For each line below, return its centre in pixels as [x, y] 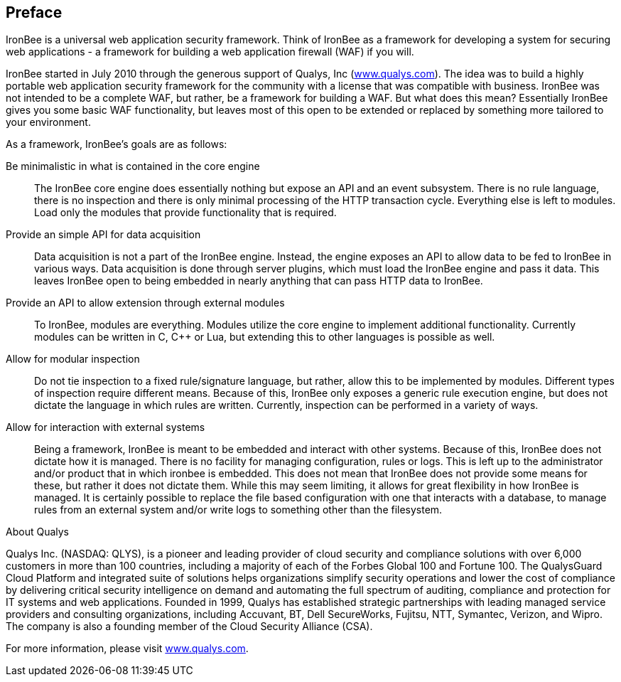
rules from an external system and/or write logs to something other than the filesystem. [238, 510]
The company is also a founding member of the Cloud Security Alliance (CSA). [189, 627]
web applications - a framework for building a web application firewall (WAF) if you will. [210, 52]
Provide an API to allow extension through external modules [145, 303]
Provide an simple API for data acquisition [103, 235]
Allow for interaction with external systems [106, 427]
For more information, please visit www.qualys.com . [127, 649]
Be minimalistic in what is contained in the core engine [133, 166]
